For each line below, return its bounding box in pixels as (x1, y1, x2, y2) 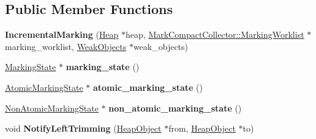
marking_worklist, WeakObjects (5, 40, 127, 52)
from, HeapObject (168, 122, 236, 135)
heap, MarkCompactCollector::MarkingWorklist (126, 28, 304, 41)
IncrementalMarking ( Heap (5, 28, 119, 41)
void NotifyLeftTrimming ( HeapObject (5, 122, 162, 135)
